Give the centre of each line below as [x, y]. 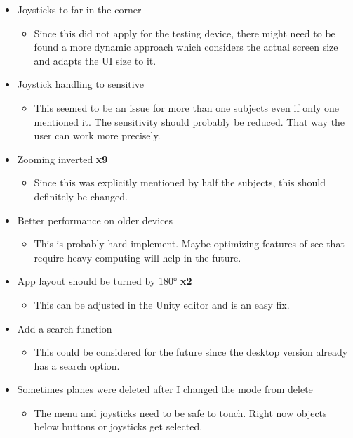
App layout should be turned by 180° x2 [105, 281]
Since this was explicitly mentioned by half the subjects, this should [180, 182]
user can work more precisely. [97, 135]
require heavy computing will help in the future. [138, 257]
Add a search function [65, 328]
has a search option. [77, 365]
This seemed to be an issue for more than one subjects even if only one [187, 107]
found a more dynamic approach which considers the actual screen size [186, 47]
